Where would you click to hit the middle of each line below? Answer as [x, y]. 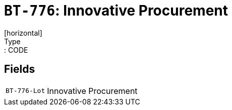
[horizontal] [23, 33]
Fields [20, 69]
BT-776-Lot [25, 91]
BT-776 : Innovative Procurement [116, 11]
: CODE [16, 50]
